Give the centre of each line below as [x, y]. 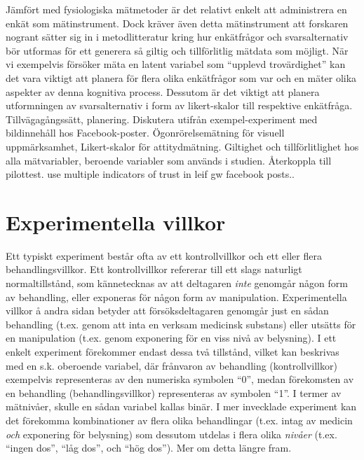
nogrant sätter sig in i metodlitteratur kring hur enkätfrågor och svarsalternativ [177, 37]
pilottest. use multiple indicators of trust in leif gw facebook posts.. [150, 174]
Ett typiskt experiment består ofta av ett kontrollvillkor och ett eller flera [164, 255]
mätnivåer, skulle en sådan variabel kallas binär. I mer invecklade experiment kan [181, 406]
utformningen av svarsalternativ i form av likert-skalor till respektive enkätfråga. [179, 105]
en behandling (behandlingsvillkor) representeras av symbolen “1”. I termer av [174, 392]
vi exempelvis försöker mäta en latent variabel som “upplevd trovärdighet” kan [176, 64]
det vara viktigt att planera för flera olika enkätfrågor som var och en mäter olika [181, 77]
